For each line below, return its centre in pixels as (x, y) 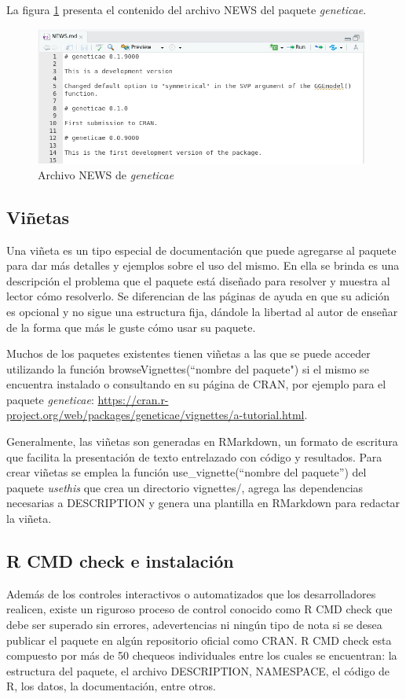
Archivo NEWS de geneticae (106, 174)
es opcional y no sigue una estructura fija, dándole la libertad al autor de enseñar (202, 311)
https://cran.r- (133, 399)
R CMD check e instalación (120, 561)
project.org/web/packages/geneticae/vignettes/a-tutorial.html (155, 415)
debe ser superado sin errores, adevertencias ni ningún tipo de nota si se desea (194, 625)
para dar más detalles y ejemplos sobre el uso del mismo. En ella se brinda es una (203, 265)
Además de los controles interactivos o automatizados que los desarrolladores (191, 593)
